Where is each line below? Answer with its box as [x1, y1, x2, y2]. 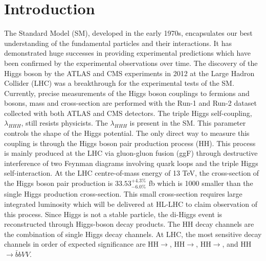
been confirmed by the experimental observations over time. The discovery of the [4, 57, 258, 68]
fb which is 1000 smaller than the [148, 178, 253, 188]
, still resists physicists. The [21, 117, 108, 128]
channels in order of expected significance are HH [4, 239, 159, 249]
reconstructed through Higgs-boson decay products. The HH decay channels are [4, 219, 254, 229]
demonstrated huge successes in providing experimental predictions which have [4, 48, 251, 58]
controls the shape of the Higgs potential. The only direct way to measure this [4, 128, 250, 138]
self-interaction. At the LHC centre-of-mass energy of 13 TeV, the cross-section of [4, 168, 259, 178]
